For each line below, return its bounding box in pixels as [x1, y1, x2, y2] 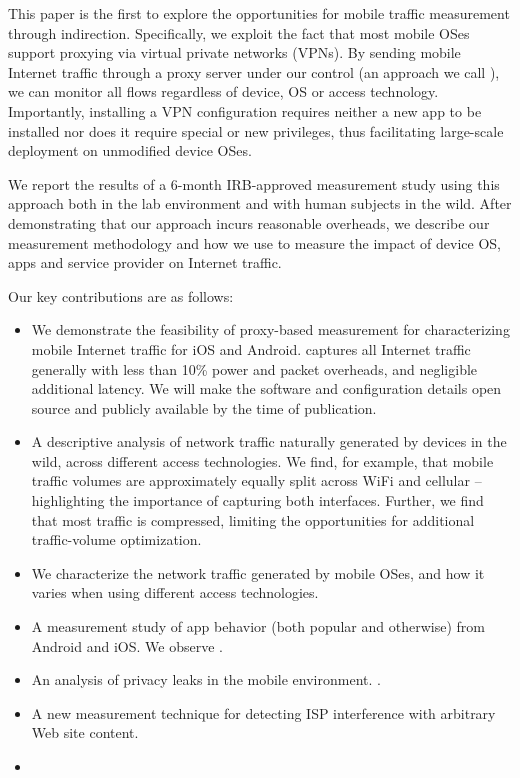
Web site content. [31, 722, 139, 743]
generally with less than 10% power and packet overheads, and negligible [31, 358, 478, 379]
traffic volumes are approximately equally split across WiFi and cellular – [31, 470, 482, 491]
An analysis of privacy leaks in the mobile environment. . [31, 669, 381, 690]
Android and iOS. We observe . [31, 635, 223, 656]
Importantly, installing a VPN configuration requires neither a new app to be [8, 100, 482, 121]
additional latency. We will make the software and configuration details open [31, 378, 502, 399]
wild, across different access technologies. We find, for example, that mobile [31, 450, 494, 471]
